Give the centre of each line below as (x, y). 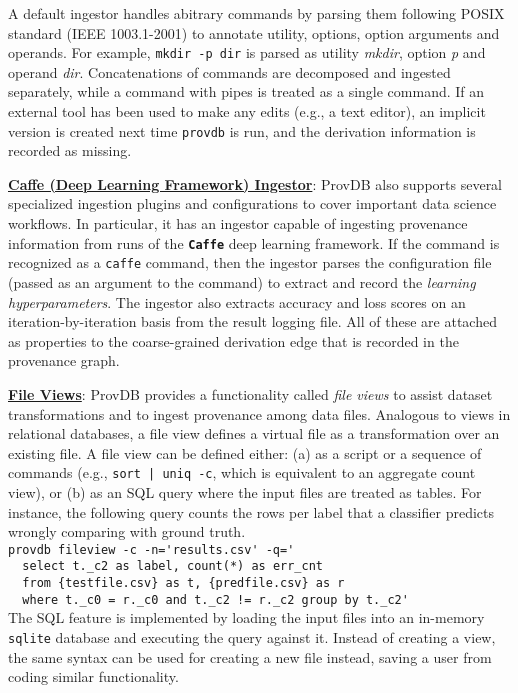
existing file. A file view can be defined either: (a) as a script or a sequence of (245, 452)
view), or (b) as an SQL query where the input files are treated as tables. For (245, 491)
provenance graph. (64, 360)
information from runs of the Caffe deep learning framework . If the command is (254, 242)
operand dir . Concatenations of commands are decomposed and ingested (229, 71)
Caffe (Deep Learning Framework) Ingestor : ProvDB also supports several (255, 183)
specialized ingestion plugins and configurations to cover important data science (252, 203)
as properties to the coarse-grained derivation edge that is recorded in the (233, 340)
